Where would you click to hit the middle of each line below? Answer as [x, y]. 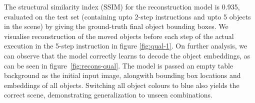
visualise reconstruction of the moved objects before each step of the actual [119, 36]
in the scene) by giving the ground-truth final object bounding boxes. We [116, 26]
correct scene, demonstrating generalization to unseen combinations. [108, 95]
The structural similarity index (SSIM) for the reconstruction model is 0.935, [122, 6]
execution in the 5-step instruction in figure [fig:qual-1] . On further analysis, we [126, 46]
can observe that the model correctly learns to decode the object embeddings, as [127, 55]
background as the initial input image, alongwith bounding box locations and [122, 75]
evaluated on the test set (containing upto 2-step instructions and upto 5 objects [127, 16]
